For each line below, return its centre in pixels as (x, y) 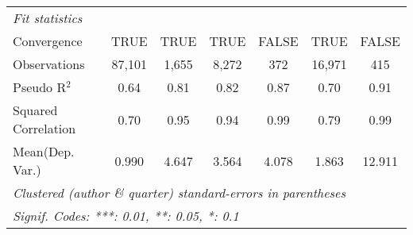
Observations (49, 64)
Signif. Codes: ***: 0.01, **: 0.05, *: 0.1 (126, 216)
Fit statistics (48, 18)
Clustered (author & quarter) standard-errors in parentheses (179, 193)
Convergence (48, 41)
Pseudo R (40, 87)
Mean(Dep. (44, 151)
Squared (35, 110)
